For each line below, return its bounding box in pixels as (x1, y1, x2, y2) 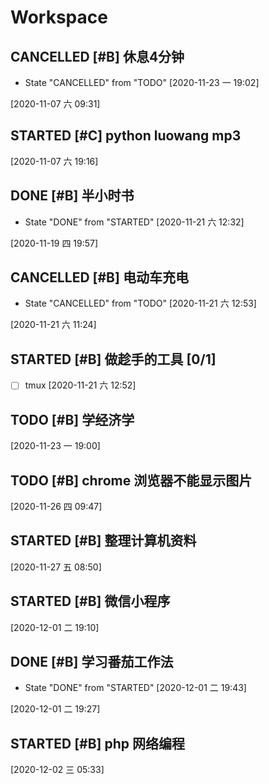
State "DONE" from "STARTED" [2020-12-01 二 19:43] (24, 682, 247, 694)
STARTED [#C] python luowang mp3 (10, 127, 242, 145)
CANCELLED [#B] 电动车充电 (10, 269, 189, 286)
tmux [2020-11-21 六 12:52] (24, 379, 137, 391)
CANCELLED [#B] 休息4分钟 (10, 48, 185, 65)
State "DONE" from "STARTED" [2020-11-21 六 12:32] (24, 216, 245, 228)
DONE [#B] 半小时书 (10, 187, 135, 205)
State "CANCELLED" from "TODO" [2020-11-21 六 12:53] (24, 297, 257, 310)
